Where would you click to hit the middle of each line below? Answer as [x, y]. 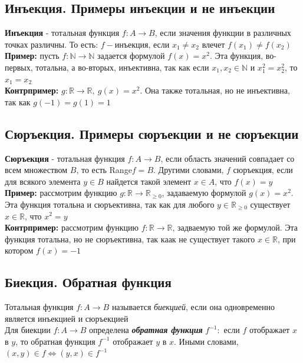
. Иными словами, [206, 341]
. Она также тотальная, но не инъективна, [215, 90]
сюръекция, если [263, 170]
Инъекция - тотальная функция [62, 33]
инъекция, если [142, 44]
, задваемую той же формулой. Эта [235, 227]
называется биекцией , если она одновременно [193, 307]
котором [19, 250]
